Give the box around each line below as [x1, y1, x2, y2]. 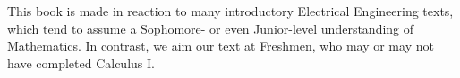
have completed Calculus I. [7, 53, 155, 72]
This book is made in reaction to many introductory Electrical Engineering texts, [7, 2, 454, 19]
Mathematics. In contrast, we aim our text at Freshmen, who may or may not [7, 36, 434, 55]
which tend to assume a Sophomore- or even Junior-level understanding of [7, 19, 414, 37]
